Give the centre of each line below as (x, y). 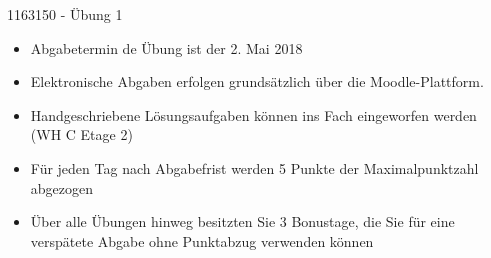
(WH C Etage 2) (81, 134)
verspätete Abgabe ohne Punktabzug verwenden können (202, 240)
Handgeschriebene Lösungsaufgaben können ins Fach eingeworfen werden (253, 114)
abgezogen (62, 187)
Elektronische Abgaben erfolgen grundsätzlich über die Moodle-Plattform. (257, 81)
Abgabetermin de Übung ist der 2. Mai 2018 (166, 47)
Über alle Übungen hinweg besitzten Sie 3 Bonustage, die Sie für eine (242, 221)
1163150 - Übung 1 (65, 14)
